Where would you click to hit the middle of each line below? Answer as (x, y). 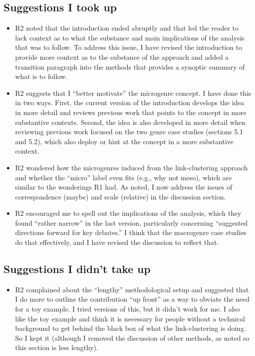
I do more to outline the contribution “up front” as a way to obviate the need (132, 299)
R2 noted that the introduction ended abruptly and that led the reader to (127, 28)
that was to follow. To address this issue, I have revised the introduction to (128, 47)
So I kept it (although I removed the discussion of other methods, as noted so (132, 337)
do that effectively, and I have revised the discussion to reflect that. (117, 242)
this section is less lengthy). (57, 347)
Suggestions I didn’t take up (77, 269)
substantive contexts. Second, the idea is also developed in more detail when (130, 122)
